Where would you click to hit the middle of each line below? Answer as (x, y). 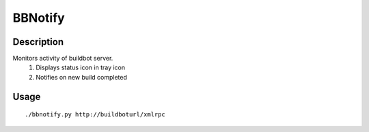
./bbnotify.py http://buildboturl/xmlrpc (95, 115)
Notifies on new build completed (82, 77)
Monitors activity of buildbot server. (63, 59)
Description (38, 42)
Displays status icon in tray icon (81, 67)
